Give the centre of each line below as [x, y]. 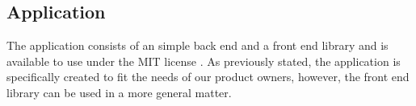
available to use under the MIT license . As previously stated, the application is [204, 61]
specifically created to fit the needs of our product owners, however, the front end [208, 77]
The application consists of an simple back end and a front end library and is [197, 45]
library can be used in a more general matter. [119, 92]
